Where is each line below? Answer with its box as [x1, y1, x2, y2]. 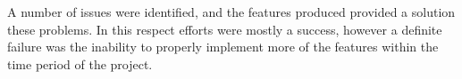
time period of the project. [7, 54, 153, 73]
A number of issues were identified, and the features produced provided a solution [7, 3, 456, 20]
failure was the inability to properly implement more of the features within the [7, 37, 439, 56]
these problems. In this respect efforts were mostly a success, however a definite [7, 20, 442, 38]
